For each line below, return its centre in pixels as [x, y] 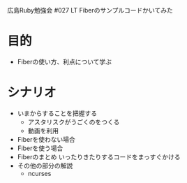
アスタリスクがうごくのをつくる [74, 122]
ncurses [39, 173]
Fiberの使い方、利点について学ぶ [65, 61]
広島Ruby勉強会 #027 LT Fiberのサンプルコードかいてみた [90, 10]
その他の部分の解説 [45, 166]
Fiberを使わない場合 [46, 139]
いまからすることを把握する [57, 113]
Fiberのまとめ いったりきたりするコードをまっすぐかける [99, 156]
